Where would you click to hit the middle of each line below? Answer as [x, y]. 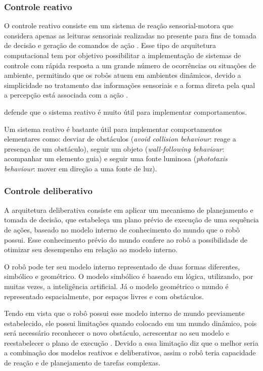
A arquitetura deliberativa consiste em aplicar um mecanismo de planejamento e [129, 210]
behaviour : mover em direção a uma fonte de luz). [81, 168]
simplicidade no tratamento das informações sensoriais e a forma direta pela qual [130, 85]
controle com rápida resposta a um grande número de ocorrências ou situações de [130, 65]
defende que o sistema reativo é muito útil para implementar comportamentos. [126, 111]
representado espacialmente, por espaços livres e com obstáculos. [104, 296]
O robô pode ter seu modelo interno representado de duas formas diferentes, [122, 266]
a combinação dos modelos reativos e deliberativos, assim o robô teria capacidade [130, 353]
